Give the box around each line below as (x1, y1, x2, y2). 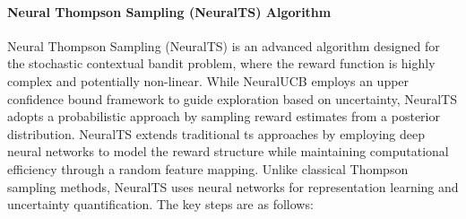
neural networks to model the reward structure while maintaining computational (7, 142, 449, 161)
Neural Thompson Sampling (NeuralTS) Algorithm (7, 2, 332, 21)
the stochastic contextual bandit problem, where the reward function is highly (7, 54, 436, 73)
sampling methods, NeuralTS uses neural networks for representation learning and (7, 177, 459, 196)
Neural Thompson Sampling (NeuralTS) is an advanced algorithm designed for (7, 36, 440, 55)
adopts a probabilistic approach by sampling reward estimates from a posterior (7, 107, 440, 126)
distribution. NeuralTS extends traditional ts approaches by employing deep (7, 124, 426, 143)
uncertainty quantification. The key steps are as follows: (7, 195, 314, 214)
